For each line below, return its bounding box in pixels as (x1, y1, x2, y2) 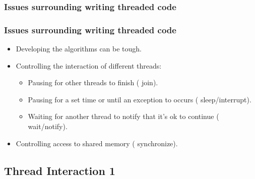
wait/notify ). (28, 121, 68, 132)
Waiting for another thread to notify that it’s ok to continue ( (28, 111, 219, 122)
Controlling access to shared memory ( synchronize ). (16, 138, 178, 148)
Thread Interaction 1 (4, 162, 115, 178)
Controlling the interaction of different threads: (16, 60, 162, 71)
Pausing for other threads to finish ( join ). (28, 77, 158, 88)
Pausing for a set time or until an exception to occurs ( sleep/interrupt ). (28, 94, 251, 104)
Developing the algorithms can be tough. (16, 43, 142, 54)
